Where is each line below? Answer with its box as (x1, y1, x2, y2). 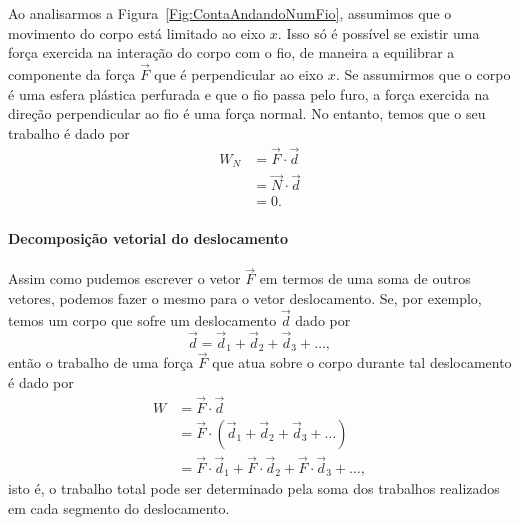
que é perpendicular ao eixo (154, 64, 324, 84)
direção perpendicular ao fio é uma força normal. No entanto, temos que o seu (8, 103, 486, 124)
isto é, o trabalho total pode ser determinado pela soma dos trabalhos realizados (8, 478, 500, 499)
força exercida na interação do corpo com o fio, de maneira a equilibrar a (8, 42, 455, 63)
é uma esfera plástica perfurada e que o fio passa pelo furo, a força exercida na (8, 83, 490, 104)
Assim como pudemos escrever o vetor (8, 268, 241, 289)
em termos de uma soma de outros (259, 268, 471, 289)
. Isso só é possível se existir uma (277, 22, 480, 43)
